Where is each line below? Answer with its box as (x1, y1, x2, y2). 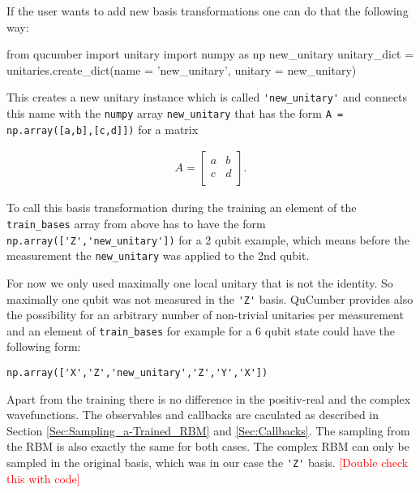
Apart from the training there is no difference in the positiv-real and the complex (6, 390, 411, 407)
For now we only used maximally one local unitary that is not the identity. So (6, 274, 393, 291)
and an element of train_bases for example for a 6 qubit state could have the (6, 322, 396, 339)
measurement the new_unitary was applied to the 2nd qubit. (6, 247, 310, 264)
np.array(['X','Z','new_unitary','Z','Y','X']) (6, 367, 268, 379)
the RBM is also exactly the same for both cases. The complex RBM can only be (6, 438, 409, 455)
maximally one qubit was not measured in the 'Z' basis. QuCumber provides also (6, 290, 414, 307)
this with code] (6, 469, 80, 487)
